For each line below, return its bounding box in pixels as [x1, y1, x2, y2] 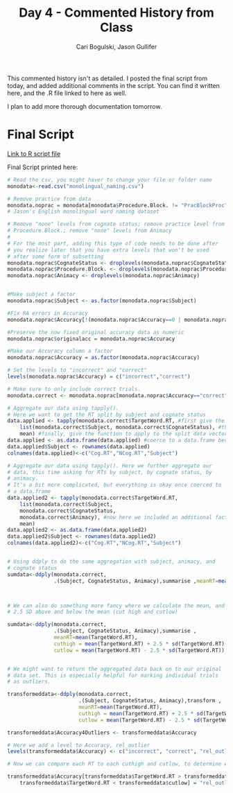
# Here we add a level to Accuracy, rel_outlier [7, 742, 150, 749]
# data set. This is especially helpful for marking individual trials [7, 672, 218, 679]
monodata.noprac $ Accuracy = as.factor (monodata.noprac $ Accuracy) [7, 354, 200, 361]
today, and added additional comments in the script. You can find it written [7, 81, 221, 89]
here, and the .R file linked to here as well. [7, 89, 127, 97]
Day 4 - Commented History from [18, 5, 215, 21]
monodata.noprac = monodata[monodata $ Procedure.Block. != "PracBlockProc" [7, 202, 228, 209]
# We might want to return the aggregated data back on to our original [7, 665, 222, 672]
